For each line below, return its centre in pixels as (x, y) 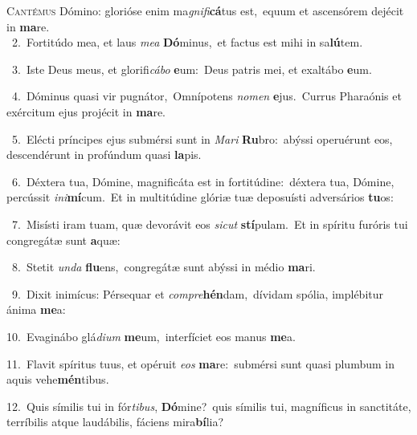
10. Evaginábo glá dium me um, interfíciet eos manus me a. (151, 336)
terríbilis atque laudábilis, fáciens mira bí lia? (115, 422)
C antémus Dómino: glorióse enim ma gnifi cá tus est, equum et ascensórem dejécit (205, 10)
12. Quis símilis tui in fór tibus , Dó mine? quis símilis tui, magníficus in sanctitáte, (209, 406)
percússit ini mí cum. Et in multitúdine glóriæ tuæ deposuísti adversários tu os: (200, 197)
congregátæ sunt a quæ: (63, 240)
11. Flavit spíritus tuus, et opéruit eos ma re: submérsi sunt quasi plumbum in (200, 363)
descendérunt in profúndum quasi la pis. (104, 154)
